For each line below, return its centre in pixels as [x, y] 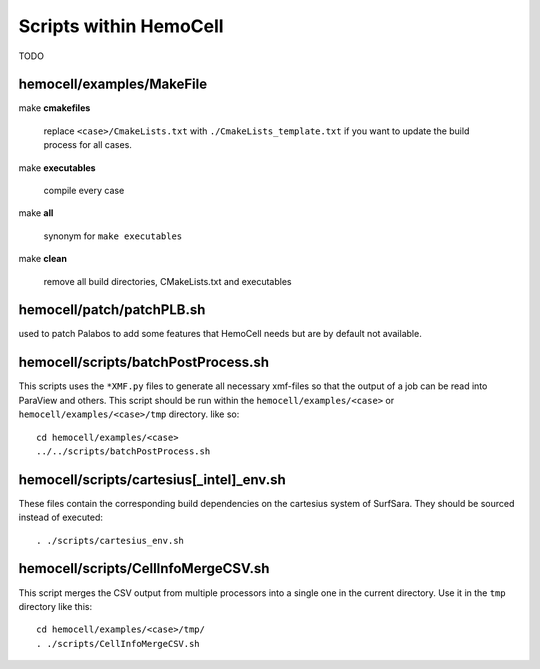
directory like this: [55, 606]
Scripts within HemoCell [121, 26]
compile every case [84, 191]
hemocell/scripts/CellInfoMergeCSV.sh [144, 568]
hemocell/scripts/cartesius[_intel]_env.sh [152, 479]
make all [36, 213]
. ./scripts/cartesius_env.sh [110, 540]
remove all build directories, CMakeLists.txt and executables [167, 281]
